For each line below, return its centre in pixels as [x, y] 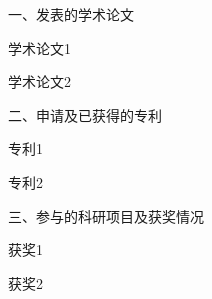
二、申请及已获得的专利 [85, 114]
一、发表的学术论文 [71, 14]
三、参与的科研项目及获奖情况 [106, 215]
